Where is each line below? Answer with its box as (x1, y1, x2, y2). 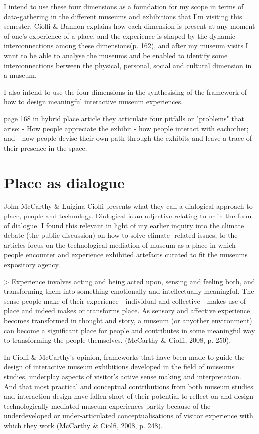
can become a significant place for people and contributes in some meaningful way (4, 325, 255, 335)
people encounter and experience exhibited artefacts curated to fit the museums (4, 249, 248, 260)
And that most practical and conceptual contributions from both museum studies (4, 381, 253, 391)
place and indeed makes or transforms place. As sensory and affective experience (4, 305, 250, 316)
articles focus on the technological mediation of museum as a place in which (4, 239, 236, 250)
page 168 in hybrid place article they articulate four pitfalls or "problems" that (4, 113, 245, 123)
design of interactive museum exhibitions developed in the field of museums (4, 361, 235, 372)
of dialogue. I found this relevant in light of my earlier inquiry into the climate (4, 220, 244, 230)
